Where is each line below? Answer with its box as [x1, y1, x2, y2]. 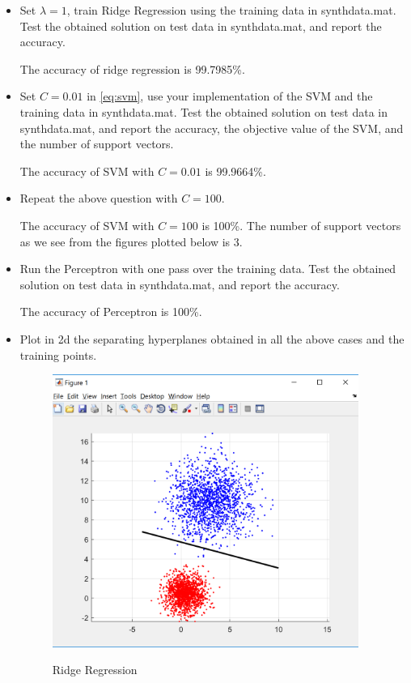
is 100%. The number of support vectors [201, 216, 401, 233]
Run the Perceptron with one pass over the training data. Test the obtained [19, 260, 396, 277]
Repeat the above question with [19, 190, 178, 207]
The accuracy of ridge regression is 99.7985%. [19, 60, 245, 77]
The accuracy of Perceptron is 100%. [19, 303, 202, 320]
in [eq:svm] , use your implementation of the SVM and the [87, 88, 373, 105]
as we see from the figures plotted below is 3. [19, 233, 243, 250]
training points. [19, 346, 97, 363]
